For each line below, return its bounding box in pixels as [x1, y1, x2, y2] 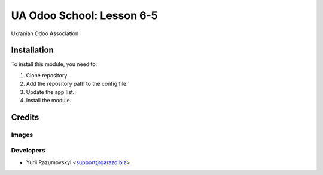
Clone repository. [26, 71, 69, 79]
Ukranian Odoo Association [11, 30, 79, 37]
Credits [11, 112, 39, 122]
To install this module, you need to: [11, 61, 97, 68]
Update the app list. [26, 88, 75, 95]
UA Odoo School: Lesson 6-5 [11, 9, 158, 22]
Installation [11, 45, 54, 55]
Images [11, 130, 33, 139]
